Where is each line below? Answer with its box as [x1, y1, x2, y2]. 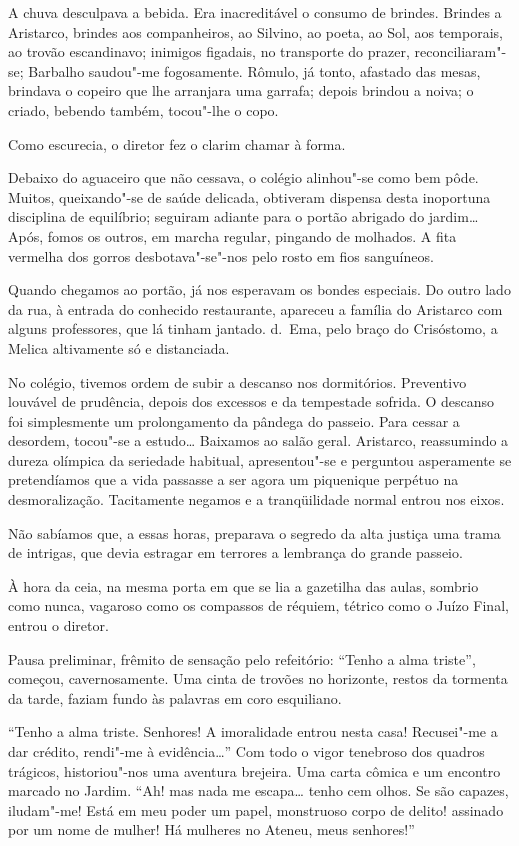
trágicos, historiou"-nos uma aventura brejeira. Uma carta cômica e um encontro [8, 760, 501, 781]
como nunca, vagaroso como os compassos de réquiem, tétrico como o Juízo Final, [8, 595, 509, 616]
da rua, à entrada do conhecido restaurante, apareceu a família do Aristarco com [8, 298, 503, 319]
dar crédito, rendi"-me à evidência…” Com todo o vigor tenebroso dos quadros [8, 741, 485, 761]
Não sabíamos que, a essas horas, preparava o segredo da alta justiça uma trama [8, 522, 501, 543]
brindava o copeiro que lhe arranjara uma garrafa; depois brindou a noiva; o [8, 80, 474, 101]
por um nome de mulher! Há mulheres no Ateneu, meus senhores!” [8, 819, 415, 840]
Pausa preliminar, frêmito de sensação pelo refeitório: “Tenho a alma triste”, [8, 648, 476, 669]
